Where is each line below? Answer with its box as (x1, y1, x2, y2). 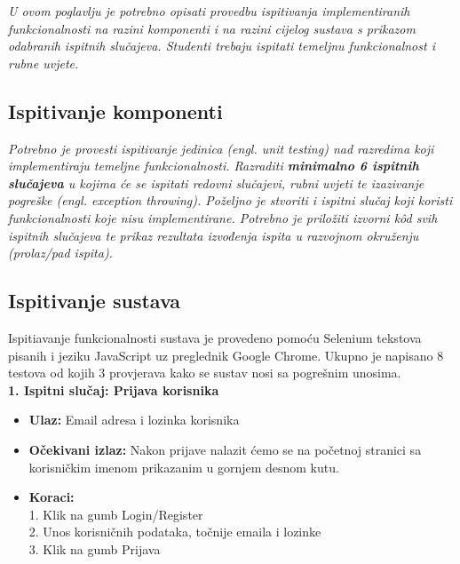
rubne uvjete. (8, 53, 79, 72)
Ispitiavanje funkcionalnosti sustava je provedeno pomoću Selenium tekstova (8, 328, 422, 346)
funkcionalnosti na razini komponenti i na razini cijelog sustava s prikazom (8, 19, 416, 37)
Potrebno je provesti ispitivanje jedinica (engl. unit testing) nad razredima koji (8, 139, 434, 157)
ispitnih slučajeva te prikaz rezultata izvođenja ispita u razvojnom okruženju (8, 226, 419, 244)
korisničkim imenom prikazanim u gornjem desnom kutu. (28, 457, 339, 476)
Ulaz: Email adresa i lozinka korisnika (28, 410, 240, 429)
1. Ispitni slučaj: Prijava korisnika (8, 380, 219, 399)
